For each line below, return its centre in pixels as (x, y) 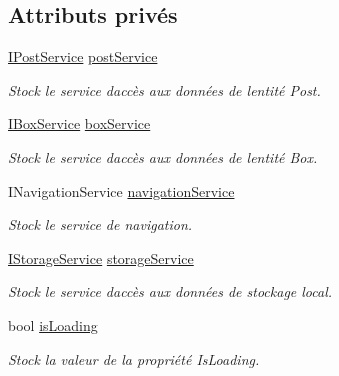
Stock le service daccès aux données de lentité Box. (163, 156)
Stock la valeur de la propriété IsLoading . (134, 358)
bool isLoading (53, 324)
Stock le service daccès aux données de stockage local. (170, 291)
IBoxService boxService (79, 123)
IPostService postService (83, 56)
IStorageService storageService (101, 257)
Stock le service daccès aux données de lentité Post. (164, 89)
